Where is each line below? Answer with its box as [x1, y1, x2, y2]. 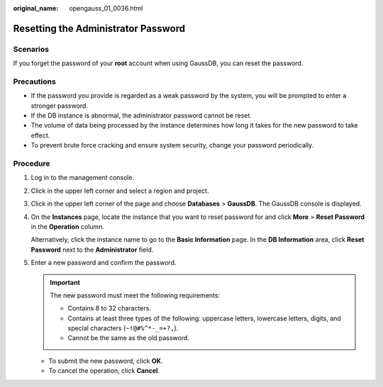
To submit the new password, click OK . [48, 357, 163, 365]
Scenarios [13, 44, 50, 54]
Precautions [13, 77, 56, 86]
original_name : [13, 4, 59, 12]
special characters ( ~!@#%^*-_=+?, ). [67, 324, 179, 332]
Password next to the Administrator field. [30, 245, 154, 254]
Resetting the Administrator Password [13, 22, 186, 35]
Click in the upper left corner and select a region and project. [30, 186, 209, 195]
